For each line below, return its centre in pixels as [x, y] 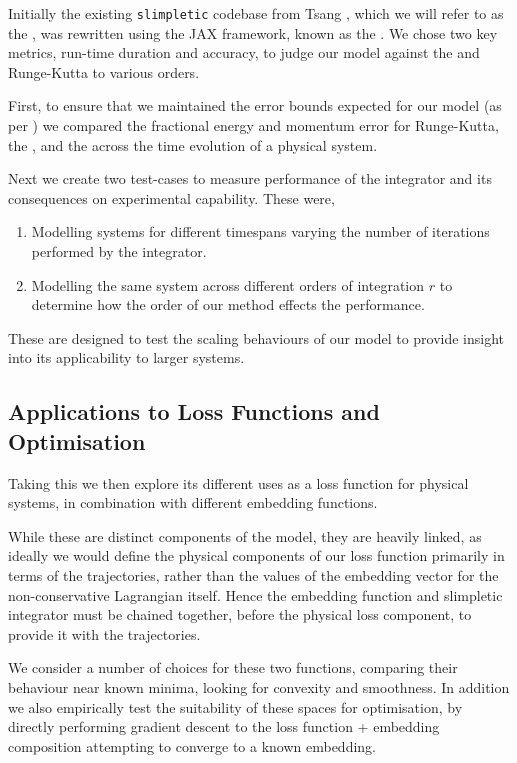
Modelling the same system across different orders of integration [228, 284]
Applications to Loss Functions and [194, 411]
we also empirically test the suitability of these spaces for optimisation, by [235, 706]
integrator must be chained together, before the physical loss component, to [240, 614]
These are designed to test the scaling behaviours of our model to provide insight [256, 337]
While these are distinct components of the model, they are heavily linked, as [245, 535]
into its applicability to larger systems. [126, 357]
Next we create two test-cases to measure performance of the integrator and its [250, 178]
